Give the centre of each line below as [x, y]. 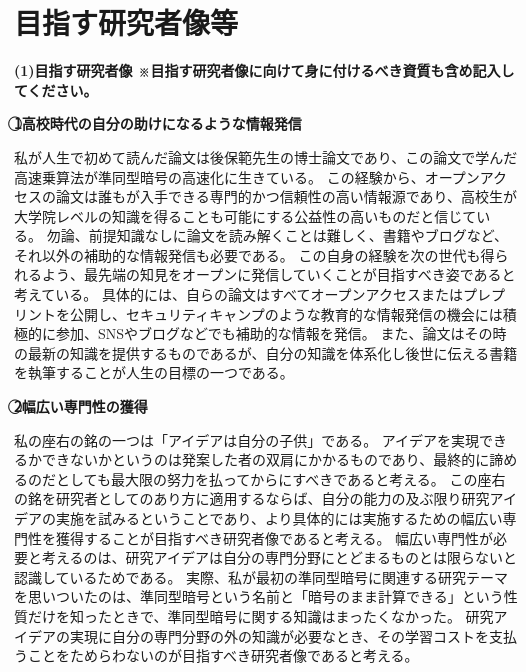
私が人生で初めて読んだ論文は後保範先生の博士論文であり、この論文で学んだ [266, 156]
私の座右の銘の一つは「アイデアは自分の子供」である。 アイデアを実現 [247, 439]
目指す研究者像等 [126, 22]
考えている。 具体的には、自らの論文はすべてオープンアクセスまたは [238, 294]
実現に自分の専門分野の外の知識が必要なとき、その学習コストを [279, 635]
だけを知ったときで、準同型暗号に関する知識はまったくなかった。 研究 [260, 615]
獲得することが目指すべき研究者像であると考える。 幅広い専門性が [274, 537]
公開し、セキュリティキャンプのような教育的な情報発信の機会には [286, 313]
